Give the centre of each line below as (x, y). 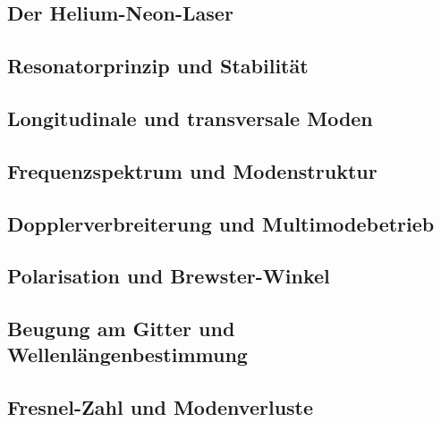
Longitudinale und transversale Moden (190, 118)
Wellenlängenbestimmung (127, 354)
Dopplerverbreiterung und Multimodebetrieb (221, 223)
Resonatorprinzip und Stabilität (158, 66)
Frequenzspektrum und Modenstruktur (192, 170)
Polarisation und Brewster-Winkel (169, 276)
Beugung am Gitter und (121, 329)
